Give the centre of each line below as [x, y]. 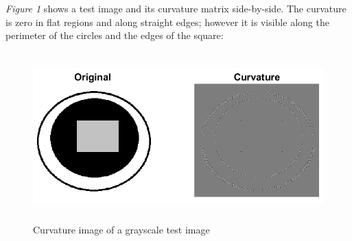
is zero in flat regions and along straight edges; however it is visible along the [167, 22]
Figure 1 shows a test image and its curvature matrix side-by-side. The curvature [176, 8]
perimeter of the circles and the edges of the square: [115, 35]
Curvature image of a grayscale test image [121, 230]
